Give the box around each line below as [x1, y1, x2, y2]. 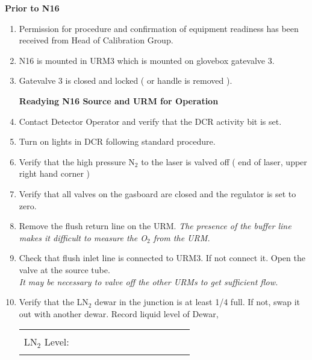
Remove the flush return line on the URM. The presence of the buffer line [19, 219, 292, 232]
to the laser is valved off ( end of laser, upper [141, 155, 307, 168]
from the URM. [153, 231, 210, 244]
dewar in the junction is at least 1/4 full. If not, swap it [95, 295, 301, 308]
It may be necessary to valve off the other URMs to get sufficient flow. [19, 275, 278, 288]
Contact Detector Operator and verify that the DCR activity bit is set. [19, 115, 282, 127]
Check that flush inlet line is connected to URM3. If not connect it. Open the [19, 251, 305, 264]
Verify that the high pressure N [19, 155, 135, 168]
